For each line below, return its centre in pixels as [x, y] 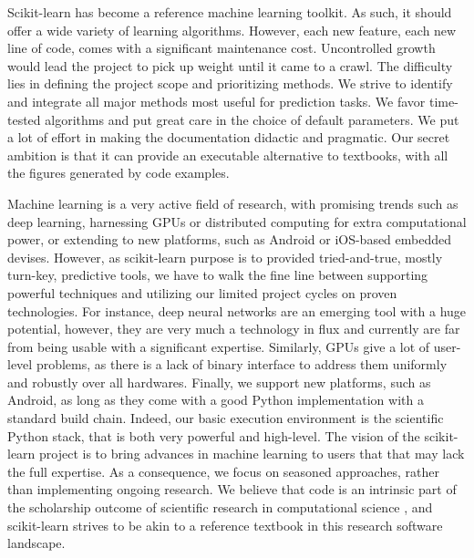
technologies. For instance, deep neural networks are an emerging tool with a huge [237, 310]
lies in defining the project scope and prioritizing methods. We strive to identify [230, 83]
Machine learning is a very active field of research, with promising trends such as [233, 203]
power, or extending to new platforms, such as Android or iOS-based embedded [230, 239]
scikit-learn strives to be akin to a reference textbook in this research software [225, 525]
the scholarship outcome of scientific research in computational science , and [220, 507]
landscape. [36, 543]
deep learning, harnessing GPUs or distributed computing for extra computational [237, 221]
